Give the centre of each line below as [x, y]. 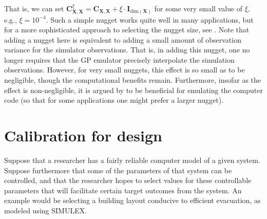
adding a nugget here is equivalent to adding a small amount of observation [123, 39]
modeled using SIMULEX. [46, 210]
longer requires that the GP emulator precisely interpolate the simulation [119, 59]
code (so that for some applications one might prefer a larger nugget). [114, 100]
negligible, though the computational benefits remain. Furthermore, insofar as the [133, 80]
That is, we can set [34, 8]
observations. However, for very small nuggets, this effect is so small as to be [125, 70]
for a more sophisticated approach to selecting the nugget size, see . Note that [127, 30]
